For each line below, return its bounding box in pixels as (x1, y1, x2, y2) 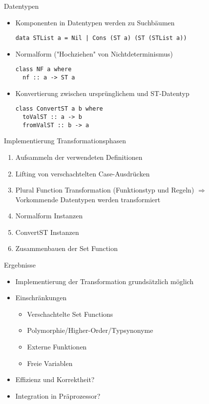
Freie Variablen (27, 358, 73, 368)
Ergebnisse (4, 260, 36, 270)
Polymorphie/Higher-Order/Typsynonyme (27, 325, 153, 335)
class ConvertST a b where (15, 105, 103, 113)
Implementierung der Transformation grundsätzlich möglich (15, 276, 194, 286)
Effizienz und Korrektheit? (15, 374, 95, 385)
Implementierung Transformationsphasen (4, 135, 126, 146)
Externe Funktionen (27, 342, 87, 352)
